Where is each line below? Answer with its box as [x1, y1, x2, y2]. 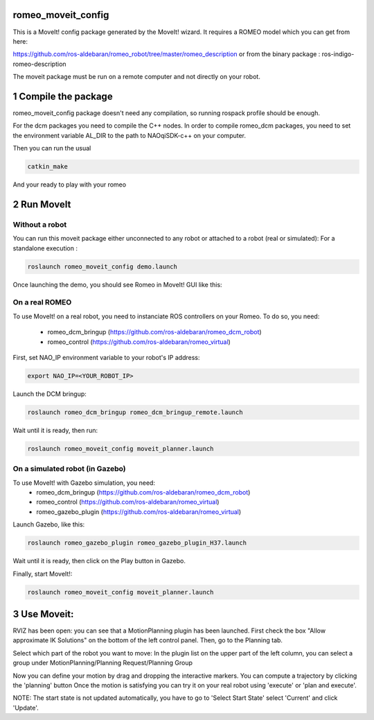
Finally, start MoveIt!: [12, 569, 73, 578]
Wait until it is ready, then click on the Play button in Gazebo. [12, 557, 186, 565]
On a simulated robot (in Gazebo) [12, 464, 126, 474]
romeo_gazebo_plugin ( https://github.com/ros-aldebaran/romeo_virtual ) [36, 507, 242, 516]
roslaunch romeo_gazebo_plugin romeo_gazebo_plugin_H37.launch [27, 539, 247, 547]
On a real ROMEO [12, 298, 72, 307]
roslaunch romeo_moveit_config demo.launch [27, 262, 178, 271]
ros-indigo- [321, 50, 355, 58]
